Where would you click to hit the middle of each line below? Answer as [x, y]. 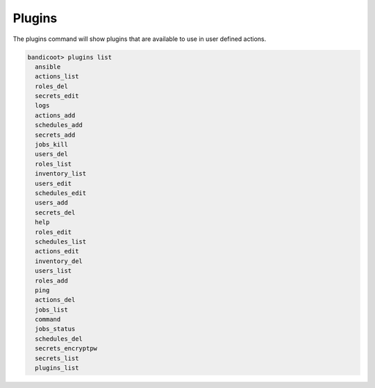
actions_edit [57, 251]
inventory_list [61, 174]
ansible [48, 67]
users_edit [53, 183]
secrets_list [57, 358]
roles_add [52, 280]
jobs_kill [52, 145]
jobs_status [55, 329]
